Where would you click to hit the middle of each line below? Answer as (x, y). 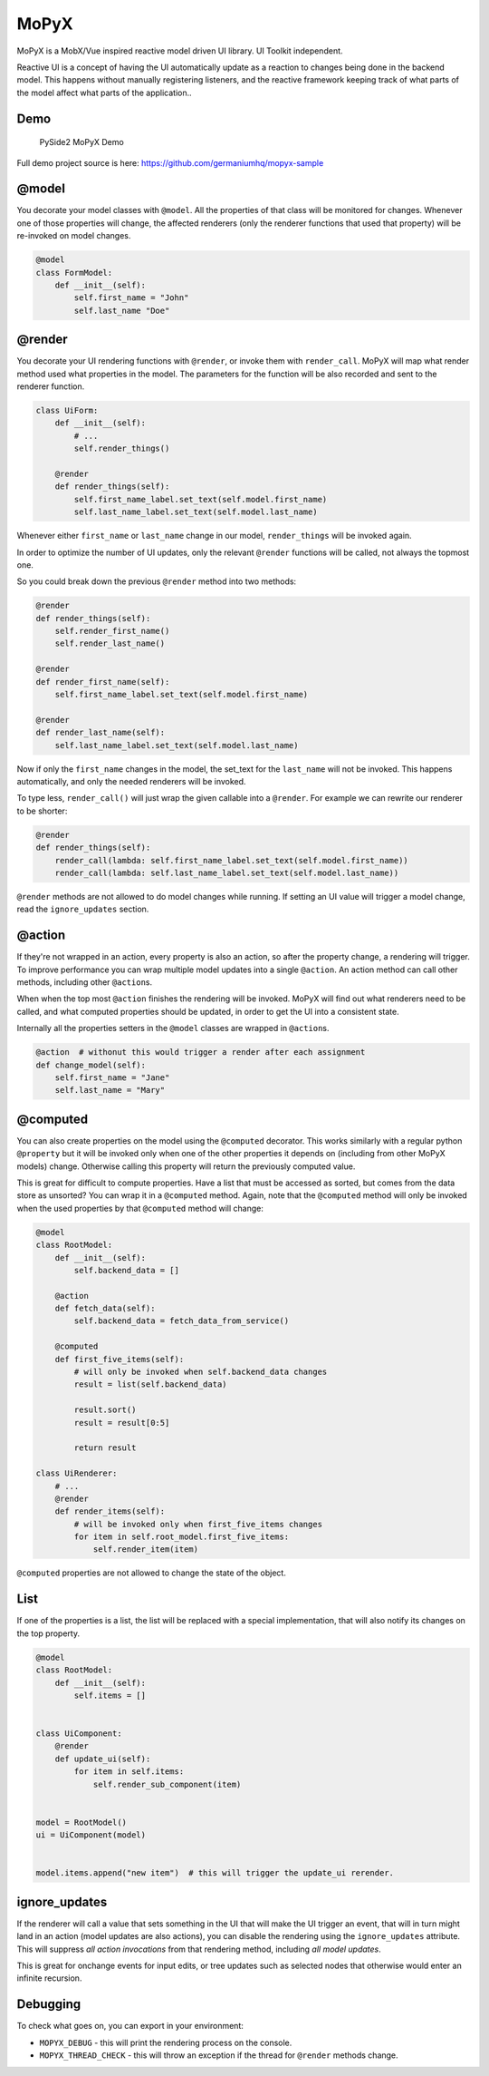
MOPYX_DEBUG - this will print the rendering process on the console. (166, 2042)
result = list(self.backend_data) (150, 1384)
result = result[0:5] (122, 1423)
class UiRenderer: (77, 1473)
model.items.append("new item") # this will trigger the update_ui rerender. (215, 1873)
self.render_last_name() (110, 643)
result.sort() (105, 1410)
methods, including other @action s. (85, 982)
